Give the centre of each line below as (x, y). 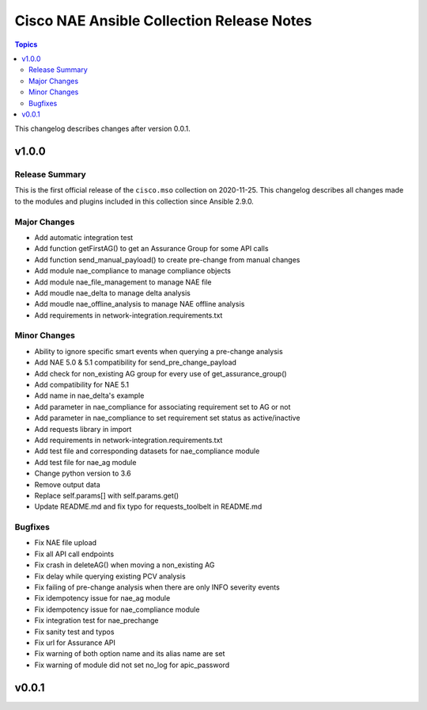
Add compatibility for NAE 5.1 (82, 385)
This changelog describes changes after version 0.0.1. (102, 129)
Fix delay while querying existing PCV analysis (110, 576)
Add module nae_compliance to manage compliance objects (132, 271)
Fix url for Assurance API (75, 643)
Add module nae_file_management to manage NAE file (123, 282)
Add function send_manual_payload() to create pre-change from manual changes (167, 260)
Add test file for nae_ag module (85, 462)
